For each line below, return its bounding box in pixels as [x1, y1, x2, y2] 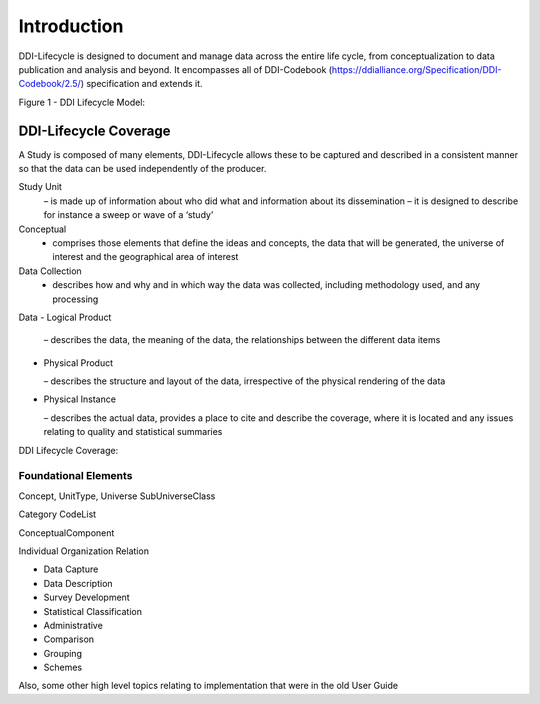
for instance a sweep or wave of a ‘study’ [43, 209, 214, 221]
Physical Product [43, 356, 114, 369]
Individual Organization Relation [18, 545, 150, 557]
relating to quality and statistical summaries [43, 426, 223, 438]
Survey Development [43, 591, 130, 604]
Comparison [43, 633, 95, 645]
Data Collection [18, 265, 82, 277]
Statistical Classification [43, 605, 143, 617]
